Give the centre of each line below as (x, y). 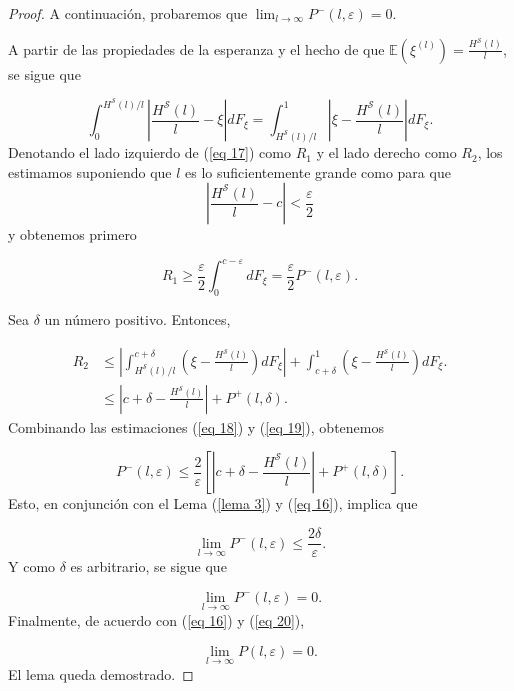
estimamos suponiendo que (90, 171)
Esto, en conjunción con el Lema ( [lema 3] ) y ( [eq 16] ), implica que (213, 503)
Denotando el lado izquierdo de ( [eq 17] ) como (149, 152)
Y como (32, 566)
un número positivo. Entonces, (137, 319)
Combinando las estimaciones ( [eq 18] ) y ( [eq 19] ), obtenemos (196, 426)
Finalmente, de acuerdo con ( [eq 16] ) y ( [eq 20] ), (156, 619)
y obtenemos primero (72, 234)
